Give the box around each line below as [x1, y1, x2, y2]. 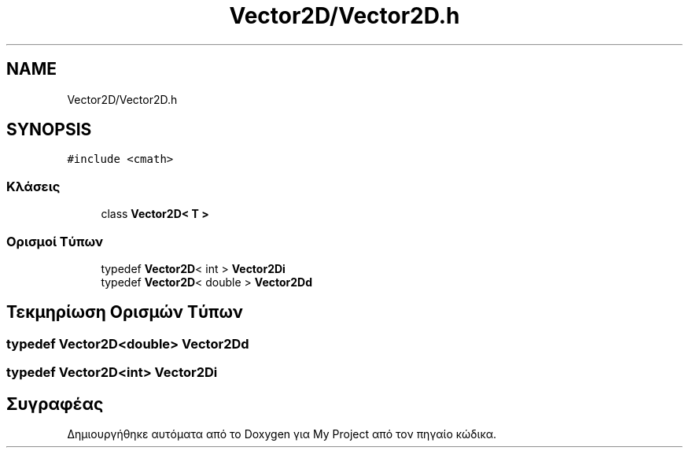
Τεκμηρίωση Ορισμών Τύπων [6, 302, 243, 323]
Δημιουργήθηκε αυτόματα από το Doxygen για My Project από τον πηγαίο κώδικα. [67, 427, 497, 441]
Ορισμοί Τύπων [6, 233, 104, 249]
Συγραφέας [6, 393, 104, 414]
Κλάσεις [6, 178, 61, 194]
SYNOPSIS [6, 120, 92, 140]
